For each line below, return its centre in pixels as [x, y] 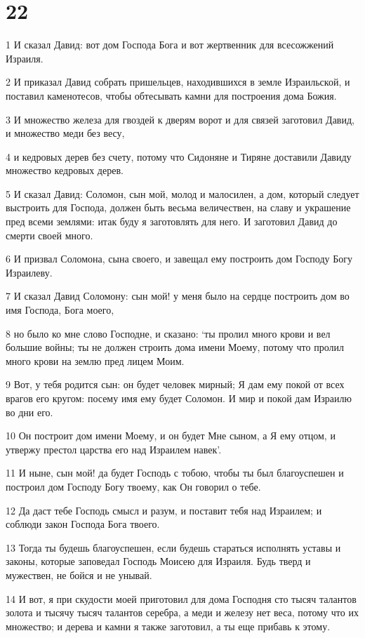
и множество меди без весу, [65, 133]
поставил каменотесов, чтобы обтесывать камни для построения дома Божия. [171, 95]
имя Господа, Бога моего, [60, 310]
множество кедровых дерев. [65, 170]
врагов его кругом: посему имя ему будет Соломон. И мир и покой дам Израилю [179, 398]
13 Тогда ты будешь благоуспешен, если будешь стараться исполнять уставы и [173, 547]
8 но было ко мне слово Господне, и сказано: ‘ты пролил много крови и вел [168, 333]
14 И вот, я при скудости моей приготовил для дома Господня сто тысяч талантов [181, 598]
